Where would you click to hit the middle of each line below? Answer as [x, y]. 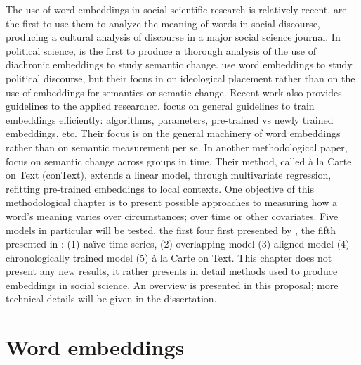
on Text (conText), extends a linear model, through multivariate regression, [169, 175]
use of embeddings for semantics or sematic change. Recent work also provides [174, 92]
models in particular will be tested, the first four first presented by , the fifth [171, 230]
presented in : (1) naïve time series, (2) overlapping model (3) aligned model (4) [178, 244]
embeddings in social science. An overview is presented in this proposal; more [172, 284]
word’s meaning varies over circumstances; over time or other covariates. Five [172, 216]
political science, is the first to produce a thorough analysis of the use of [161, 50]
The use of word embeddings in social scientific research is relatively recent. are [176, 9]
